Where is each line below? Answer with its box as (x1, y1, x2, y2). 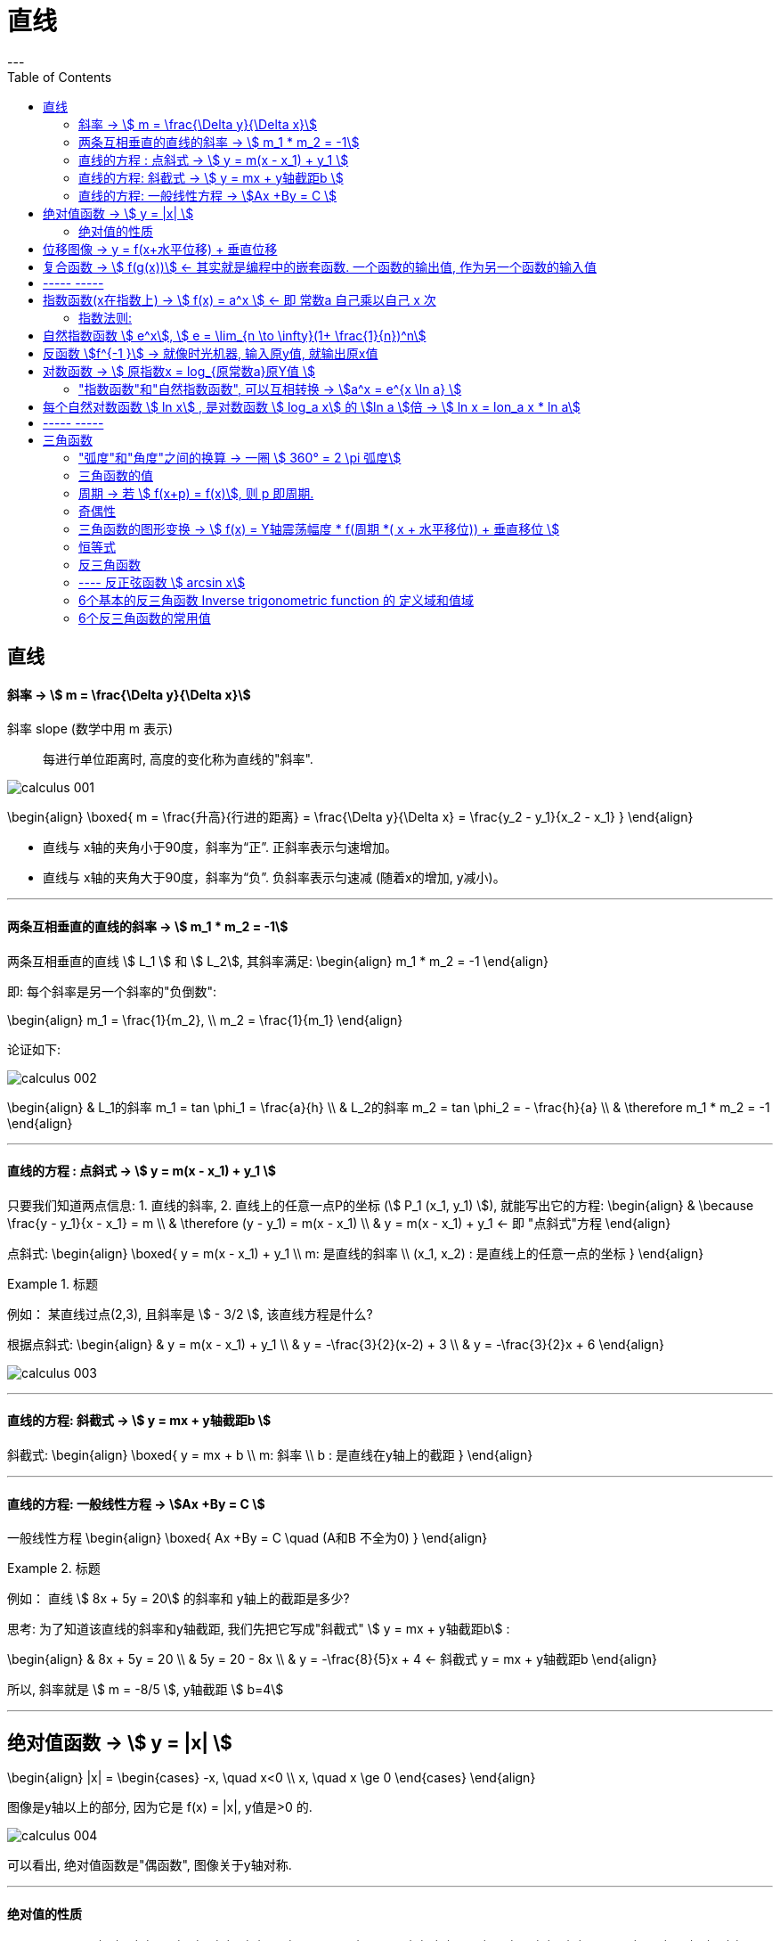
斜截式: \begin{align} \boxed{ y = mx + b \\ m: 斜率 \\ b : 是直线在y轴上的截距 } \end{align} (7, 1447, 533, 1463)
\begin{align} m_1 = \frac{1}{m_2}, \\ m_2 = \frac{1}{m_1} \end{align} (7, 1011, 403, 1028)
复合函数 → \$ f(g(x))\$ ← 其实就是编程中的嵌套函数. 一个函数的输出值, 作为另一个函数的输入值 (43, 258, 597, 274)
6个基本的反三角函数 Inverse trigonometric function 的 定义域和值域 (78, 592, 474, 608)
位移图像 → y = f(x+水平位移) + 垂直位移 (43, 241, 278, 257)
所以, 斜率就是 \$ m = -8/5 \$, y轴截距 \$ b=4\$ (7, 1682, 284, 1698)
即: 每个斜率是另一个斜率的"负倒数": (7, 983, 217, 999)
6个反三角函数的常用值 (78, 610, 211, 626)
